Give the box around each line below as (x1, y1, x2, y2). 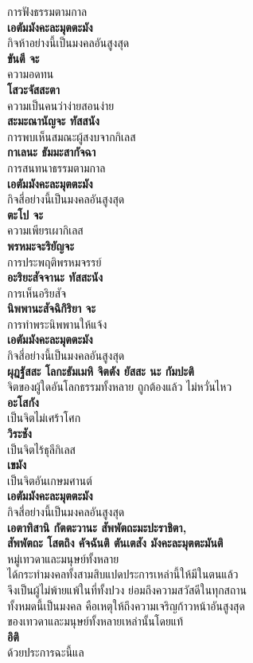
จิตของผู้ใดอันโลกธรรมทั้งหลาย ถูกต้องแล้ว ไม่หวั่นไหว (7, 378, 232, 395)
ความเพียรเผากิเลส (7, 222, 84, 239)
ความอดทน (7, 65, 54, 82)
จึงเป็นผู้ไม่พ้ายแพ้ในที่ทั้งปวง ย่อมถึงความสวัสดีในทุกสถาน (7, 581, 247, 598)
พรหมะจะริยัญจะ (7, 237, 75, 254)
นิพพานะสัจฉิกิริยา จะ (7, 300, 96, 317)
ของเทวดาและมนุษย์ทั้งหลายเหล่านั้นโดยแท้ (7, 613, 184, 629)
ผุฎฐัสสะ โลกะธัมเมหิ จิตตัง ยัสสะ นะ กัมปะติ (7, 362, 194, 379)
